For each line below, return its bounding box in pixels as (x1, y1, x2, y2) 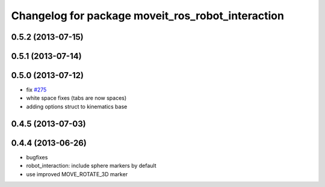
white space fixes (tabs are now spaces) (26, 94, 127, 102)
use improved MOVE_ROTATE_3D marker (26, 170, 128, 177)
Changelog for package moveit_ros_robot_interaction (11, 9, 284, 22)
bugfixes (26, 153, 48, 161)
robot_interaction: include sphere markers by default (26, 162, 156, 170)
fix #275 (26, 86, 47, 93)
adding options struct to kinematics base (26, 103, 128, 110)
